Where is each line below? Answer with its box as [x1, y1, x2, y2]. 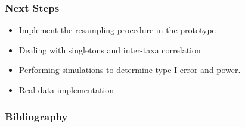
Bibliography [5, 109, 68, 123]
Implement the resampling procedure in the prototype [18, 24, 216, 36]
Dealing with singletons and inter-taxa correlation [18, 43, 201, 56]
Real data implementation [18, 84, 114, 96]
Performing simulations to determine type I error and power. [18, 63, 241, 76]
